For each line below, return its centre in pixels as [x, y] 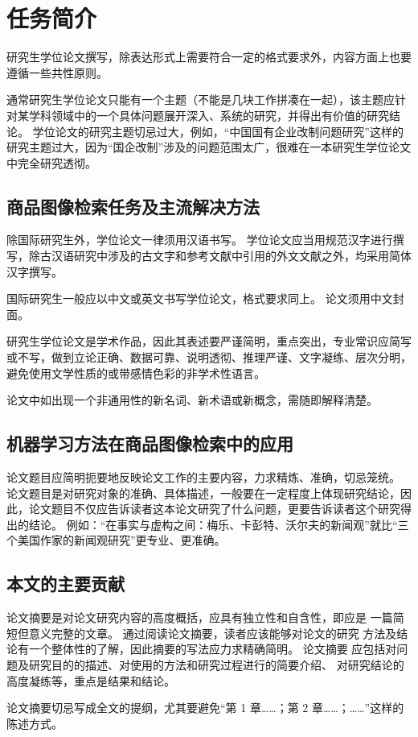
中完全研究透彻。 [51, 162]
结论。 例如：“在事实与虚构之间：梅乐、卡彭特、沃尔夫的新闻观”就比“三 [219, 524]
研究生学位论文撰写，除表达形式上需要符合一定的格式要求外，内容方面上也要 [209, 57]
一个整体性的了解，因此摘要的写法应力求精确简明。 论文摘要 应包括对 [213, 649]
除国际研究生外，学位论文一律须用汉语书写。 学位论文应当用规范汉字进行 [200, 240]
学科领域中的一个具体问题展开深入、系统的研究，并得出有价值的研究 [209, 115]
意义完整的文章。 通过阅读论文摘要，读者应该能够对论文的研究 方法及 [213, 633]
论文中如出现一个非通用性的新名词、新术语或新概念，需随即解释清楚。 [192, 400]
